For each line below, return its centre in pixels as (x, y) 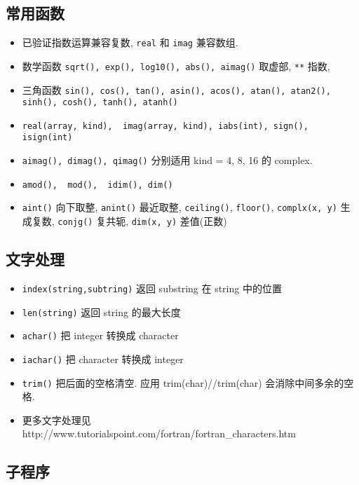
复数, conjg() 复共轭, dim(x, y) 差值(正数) (129, 221)
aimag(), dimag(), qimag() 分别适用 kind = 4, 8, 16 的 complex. (167, 160)
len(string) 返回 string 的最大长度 (101, 312)
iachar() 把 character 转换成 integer (103, 358)
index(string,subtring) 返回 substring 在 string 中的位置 (152, 288)
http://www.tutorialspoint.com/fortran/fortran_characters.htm (159, 433)
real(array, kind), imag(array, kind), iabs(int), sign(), (165, 126)
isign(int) (47, 138)
